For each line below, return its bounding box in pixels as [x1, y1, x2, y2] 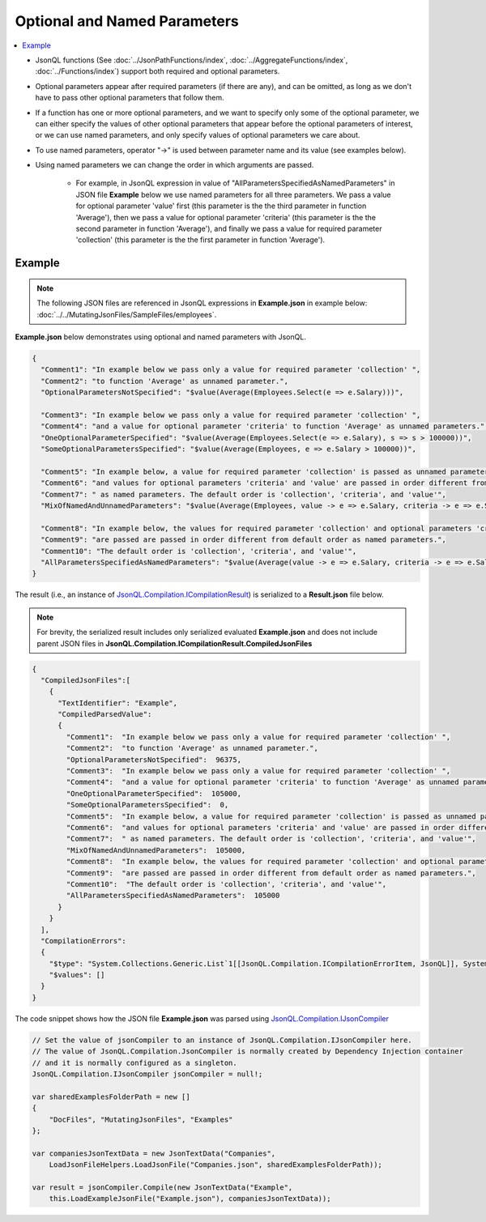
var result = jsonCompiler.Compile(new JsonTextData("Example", [32, 1182, 293, 1192]
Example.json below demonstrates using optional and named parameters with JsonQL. [15, 332, 307, 342]
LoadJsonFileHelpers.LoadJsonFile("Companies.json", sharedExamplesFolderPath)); [49, 1160, 382, 1169]
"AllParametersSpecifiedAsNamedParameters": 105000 [66, 891, 280, 901]
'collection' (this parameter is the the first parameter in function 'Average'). [75, 235, 326, 245]
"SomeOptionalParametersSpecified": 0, [66, 800, 229, 810]
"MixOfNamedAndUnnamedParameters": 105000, [66, 845, 246, 854]
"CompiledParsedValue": [58, 709, 152, 719]
